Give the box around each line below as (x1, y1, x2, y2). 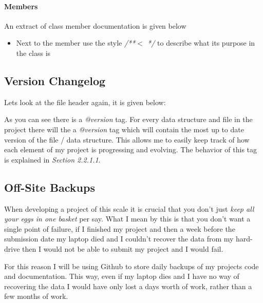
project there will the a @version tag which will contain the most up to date (4, 124, 244, 134)
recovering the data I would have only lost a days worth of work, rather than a (4, 280, 252, 291)
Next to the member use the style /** (16, 37, 136, 48)
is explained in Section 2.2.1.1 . (4, 154, 101, 165)
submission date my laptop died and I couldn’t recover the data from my (4, 233, 234, 244)
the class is (16, 47, 51, 58)
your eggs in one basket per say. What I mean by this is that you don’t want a (4, 213, 251, 224)
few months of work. (4, 291, 68, 301)
